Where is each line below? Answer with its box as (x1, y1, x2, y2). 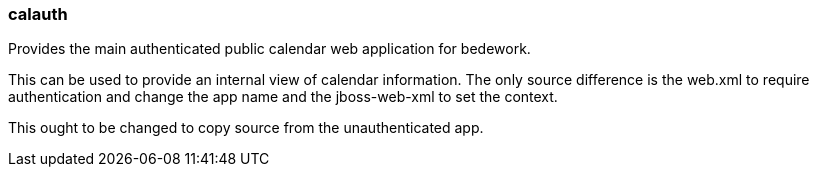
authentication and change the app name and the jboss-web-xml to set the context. (8, 88, 558, 106)
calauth (8, 4, 68, 24)
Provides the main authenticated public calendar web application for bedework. (8, 40, 531, 58)
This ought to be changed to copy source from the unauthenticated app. (8, 119, 484, 137)
